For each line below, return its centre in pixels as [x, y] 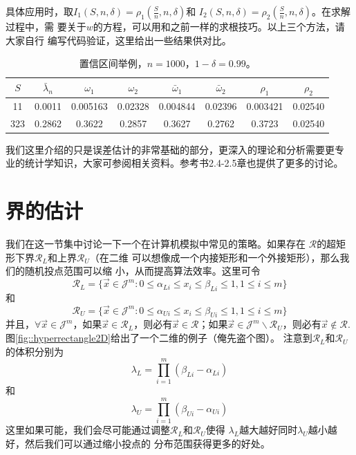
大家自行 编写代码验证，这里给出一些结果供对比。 [119, 40]
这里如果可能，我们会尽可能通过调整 [88, 430]
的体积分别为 [35, 351]
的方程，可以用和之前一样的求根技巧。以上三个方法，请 [219, 26]
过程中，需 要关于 [46, 26]
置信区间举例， [113, 63]
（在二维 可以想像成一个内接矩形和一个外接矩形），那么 [215, 257]
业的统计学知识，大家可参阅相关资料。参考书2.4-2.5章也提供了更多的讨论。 [175, 163]
